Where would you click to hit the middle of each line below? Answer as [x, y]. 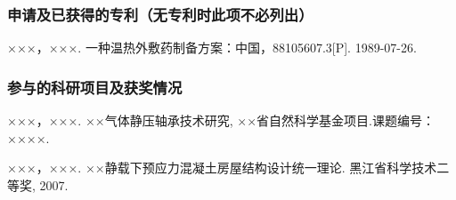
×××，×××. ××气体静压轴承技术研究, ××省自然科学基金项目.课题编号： [221, 120]
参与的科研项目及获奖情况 [95, 87]
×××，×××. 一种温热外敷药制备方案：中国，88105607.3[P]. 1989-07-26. [212, 48]
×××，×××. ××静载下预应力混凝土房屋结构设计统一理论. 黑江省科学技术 [222, 168]
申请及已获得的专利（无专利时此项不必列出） [160, 14]
